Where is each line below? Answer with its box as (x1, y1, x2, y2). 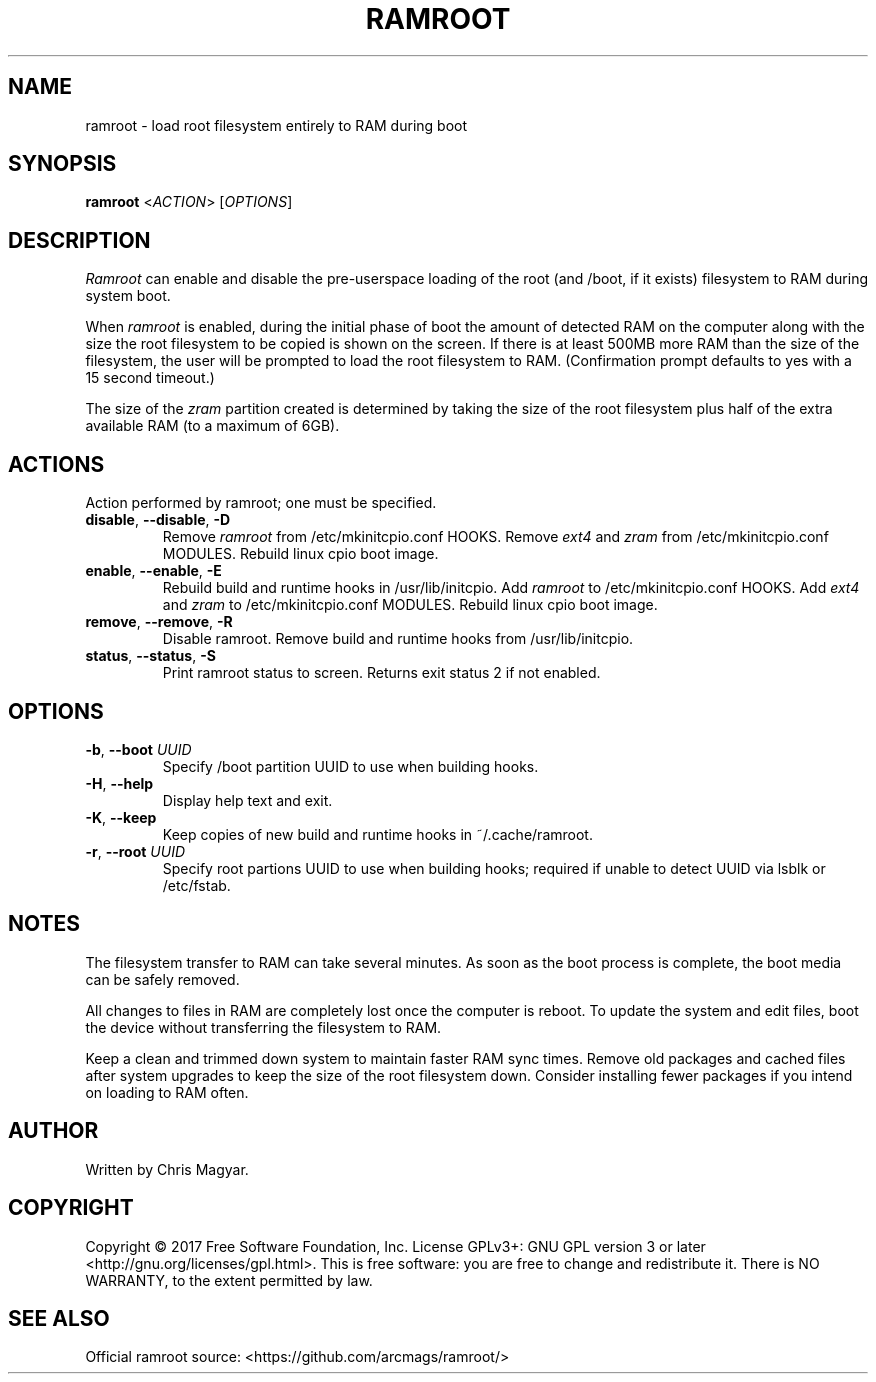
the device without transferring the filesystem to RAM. (85, 1018, 442, 1036)
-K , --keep (85, 808, 157, 826)
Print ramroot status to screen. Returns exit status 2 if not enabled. (162, 664, 601, 682)
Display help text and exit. (162, 791, 333, 809)
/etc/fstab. (162, 876, 231, 894)
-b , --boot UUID (85, 740, 192, 758)
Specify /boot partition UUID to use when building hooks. (162, 757, 539, 775)
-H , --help (85, 774, 154, 792)
